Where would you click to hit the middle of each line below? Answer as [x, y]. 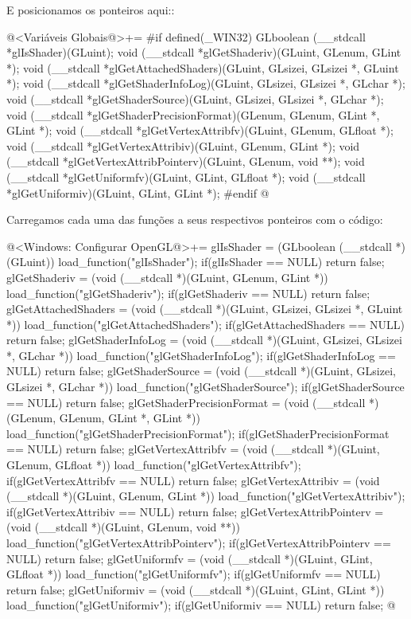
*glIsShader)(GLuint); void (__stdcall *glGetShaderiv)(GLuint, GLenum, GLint [204, 52]
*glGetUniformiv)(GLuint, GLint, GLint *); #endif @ [138, 192]
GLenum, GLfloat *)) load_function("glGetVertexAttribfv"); [154, 465]
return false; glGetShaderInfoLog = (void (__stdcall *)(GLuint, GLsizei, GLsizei [204, 340]
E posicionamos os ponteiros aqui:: [91, 10]
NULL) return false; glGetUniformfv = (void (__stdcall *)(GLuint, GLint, [190, 558]
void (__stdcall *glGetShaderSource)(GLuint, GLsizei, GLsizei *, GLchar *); [195, 98]
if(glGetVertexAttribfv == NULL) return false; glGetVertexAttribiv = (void [193, 480]
